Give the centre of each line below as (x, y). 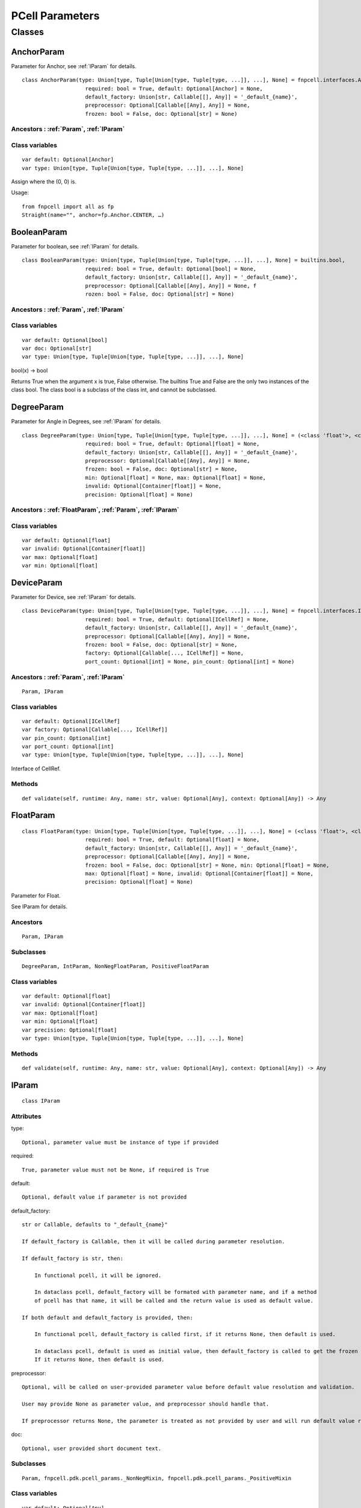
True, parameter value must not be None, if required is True (116, 1170)
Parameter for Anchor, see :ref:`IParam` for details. (74, 66)
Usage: (20, 192)
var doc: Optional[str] (57, 348)
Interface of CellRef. (36, 768)
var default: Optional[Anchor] (68, 160)
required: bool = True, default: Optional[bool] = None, (171, 269)
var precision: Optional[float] (69, 1030)
